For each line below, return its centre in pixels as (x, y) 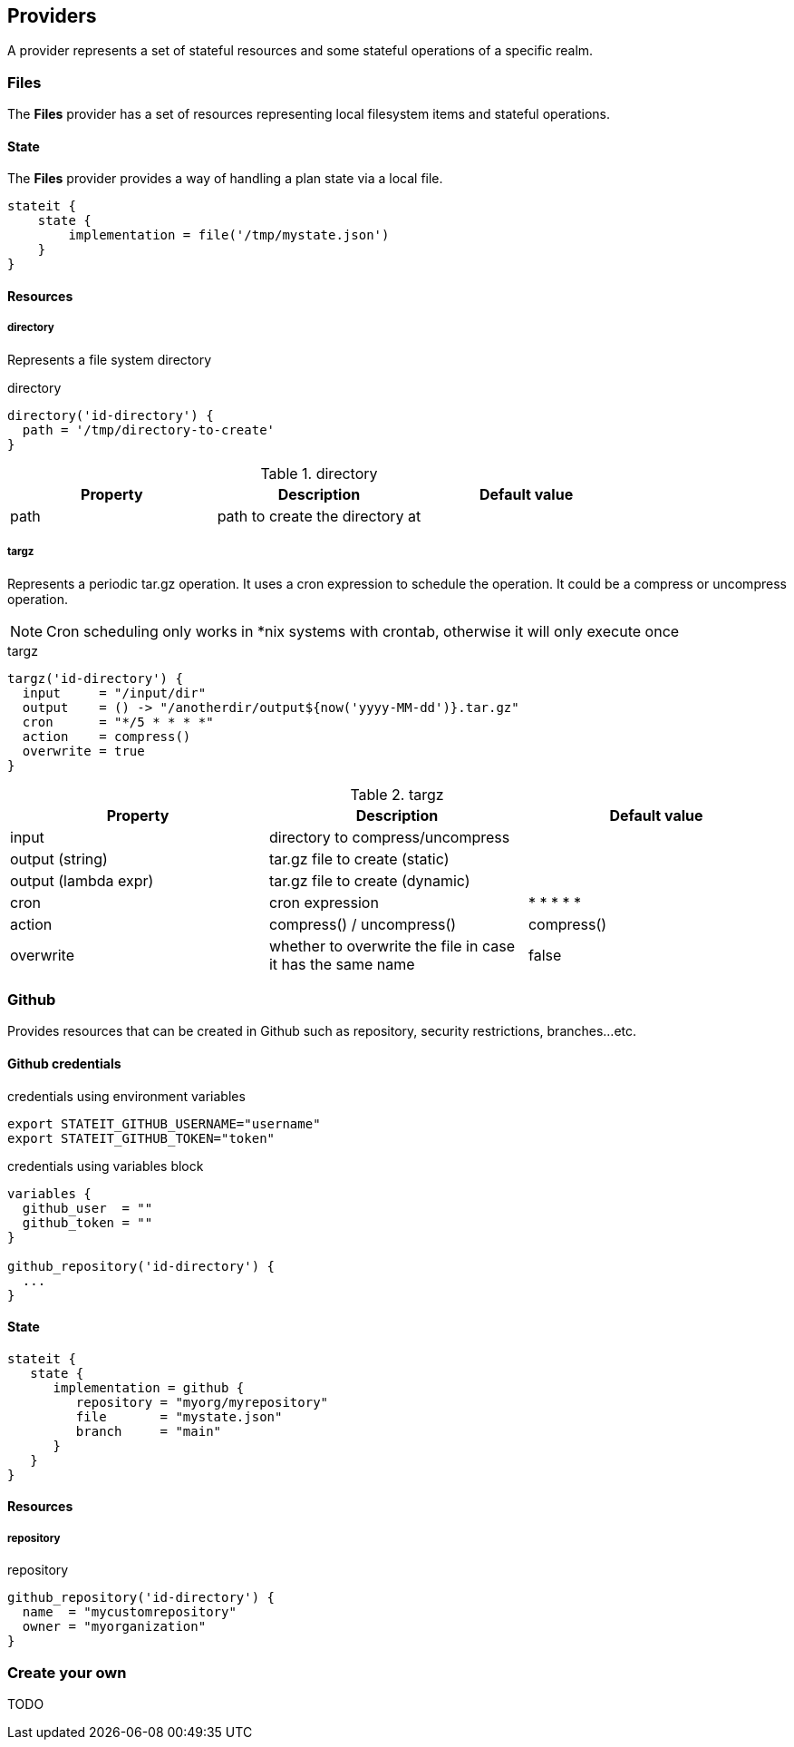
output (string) (59, 859)
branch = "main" (149, 1431)
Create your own (67, 1672)
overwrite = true (83, 751)
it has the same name (342, 964)
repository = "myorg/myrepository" (202, 1402)
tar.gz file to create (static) (359, 859)
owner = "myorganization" (114, 1627)
